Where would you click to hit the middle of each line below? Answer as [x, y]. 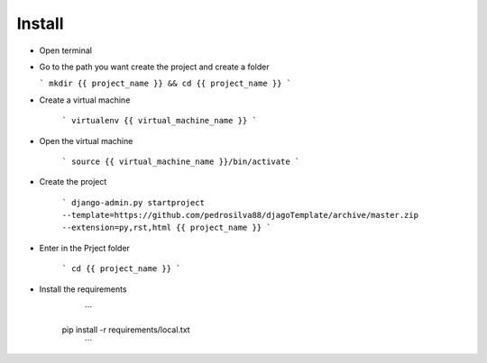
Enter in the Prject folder [85, 248]
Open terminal [65, 50]
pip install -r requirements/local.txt [126, 330]
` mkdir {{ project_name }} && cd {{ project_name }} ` [165, 84]
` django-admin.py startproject [133, 202]
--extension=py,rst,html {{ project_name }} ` [166, 228]
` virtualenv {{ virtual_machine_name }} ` [159, 121]
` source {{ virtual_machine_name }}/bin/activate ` [181, 161]
